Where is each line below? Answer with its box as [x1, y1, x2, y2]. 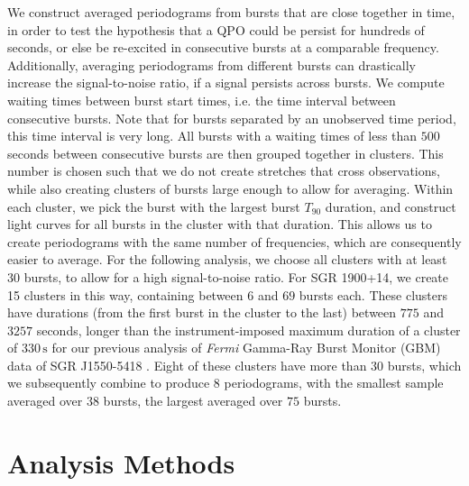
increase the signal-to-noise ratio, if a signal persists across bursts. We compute [7, 73, 445, 92]
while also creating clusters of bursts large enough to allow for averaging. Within [7, 179, 454, 197]
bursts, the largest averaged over [103, 391, 283, 410]
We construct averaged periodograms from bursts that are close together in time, [7, 3, 455, 21]
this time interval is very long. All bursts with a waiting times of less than [7, 126, 418, 145]
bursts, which [387, 355, 462, 374]
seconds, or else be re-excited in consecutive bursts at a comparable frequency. [7, 38, 439, 57]
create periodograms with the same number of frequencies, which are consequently [7, 232, 462, 251]
